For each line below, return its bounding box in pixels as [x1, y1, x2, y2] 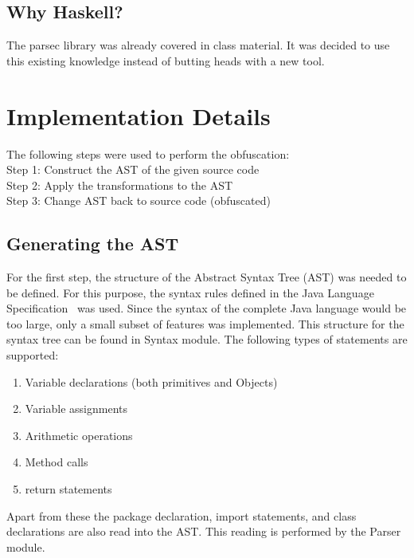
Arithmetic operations [25, 426, 133, 443]
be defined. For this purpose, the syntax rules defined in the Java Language [6, 284, 374, 301]
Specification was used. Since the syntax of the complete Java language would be [6, 300, 407, 316]
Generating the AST [6, 231, 179, 256]
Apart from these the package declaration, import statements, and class [6, 507, 357, 524]
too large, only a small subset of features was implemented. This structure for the [6, 315, 404, 332]
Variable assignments [25, 400, 128, 417]
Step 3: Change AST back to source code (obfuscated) [6, 192, 271, 209]
